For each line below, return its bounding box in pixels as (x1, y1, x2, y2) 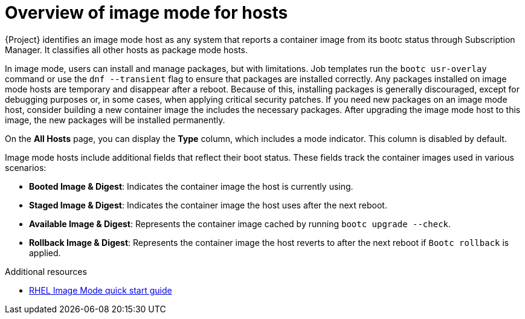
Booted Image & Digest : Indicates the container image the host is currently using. (29, 181, 353, 192)
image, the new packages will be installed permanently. (5, 114, 225, 125)
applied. (29, 247, 61, 258)
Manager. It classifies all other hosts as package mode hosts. (5, 44, 248, 55)
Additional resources (5, 266, 87, 277)
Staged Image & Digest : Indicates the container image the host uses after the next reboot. (29, 199, 387, 210)
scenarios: (5, 162, 47, 173)
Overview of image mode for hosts (5, 2, 288, 23)
